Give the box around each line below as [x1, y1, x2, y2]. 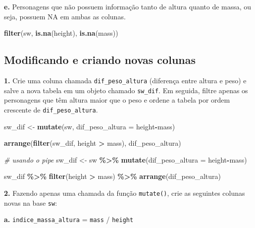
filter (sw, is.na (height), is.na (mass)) [4, 28, 118, 38]
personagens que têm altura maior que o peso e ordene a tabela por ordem [4, 95, 230, 105]
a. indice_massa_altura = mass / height [4, 214, 134, 225]
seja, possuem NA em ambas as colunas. [4, 11, 126, 21]
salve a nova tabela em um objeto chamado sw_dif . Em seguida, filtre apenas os [4, 85, 248, 95]
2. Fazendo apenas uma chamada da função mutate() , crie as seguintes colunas [4, 187, 245, 198]
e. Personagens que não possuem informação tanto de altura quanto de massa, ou [4, 1, 252, 11]
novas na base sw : [4, 197, 57, 208]
